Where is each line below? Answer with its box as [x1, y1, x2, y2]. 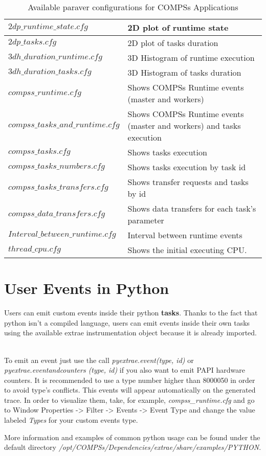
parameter [127, 214, 164, 226]
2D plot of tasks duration [127, 37, 218, 49]
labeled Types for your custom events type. [4, 415, 138, 425]
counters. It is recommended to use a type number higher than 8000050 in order [4, 374, 255, 385]
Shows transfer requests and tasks [127, 176, 249, 188]
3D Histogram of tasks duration [127, 66, 241, 78]
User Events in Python [4, 278, 169, 299]
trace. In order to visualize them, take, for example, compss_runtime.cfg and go [4, 394, 255, 405]
